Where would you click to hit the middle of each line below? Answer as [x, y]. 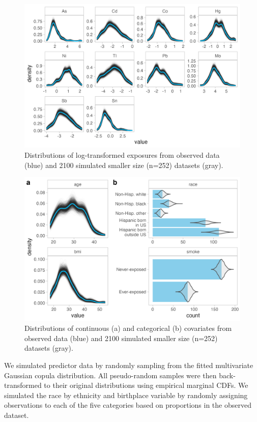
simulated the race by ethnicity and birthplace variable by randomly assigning [126, 395]
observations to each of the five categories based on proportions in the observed [128, 405]
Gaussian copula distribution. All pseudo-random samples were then [110, 375]
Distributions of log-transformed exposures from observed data [122, 154]
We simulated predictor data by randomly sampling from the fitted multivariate [129, 365]
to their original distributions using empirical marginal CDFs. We [146, 385]
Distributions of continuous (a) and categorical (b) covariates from [128, 328]
